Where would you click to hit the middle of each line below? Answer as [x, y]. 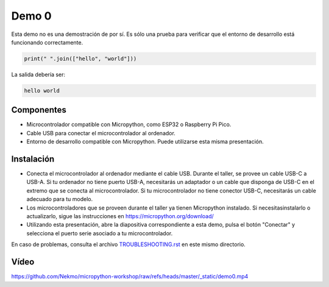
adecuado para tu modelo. [60, 199]
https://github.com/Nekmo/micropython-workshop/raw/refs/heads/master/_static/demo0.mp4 [130, 277]
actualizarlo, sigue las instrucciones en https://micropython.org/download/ [120, 216]
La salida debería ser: [38, 74]
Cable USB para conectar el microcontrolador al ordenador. [101, 133]
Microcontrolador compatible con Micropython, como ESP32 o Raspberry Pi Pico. [129, 124]
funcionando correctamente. [47, 42]
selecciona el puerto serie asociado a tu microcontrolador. [100, 233]
